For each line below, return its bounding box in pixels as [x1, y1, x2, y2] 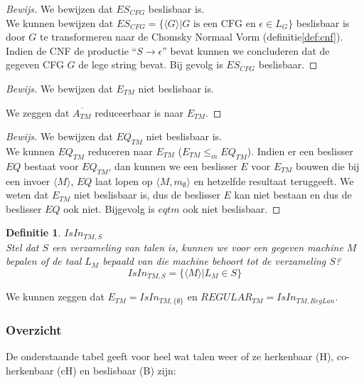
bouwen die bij [295, 158, 360, 173]
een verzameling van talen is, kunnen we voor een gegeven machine [52, 239, 343, 254]
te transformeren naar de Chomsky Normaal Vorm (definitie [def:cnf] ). [40, 29, 343, 44]
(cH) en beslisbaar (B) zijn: [57, 362, 176, 377]
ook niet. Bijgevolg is [63, 201, 155, 216]
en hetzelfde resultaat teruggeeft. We [193, 173, 354, 188]
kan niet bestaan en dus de [234, 187, 352, 202]
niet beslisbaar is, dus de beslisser [73, 187, 220, 202]
